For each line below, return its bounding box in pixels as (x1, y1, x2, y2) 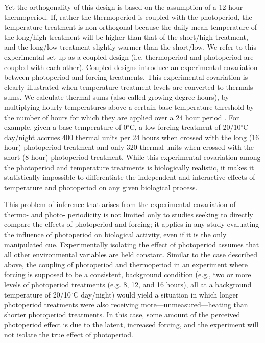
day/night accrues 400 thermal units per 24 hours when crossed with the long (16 (4, 131, 259, 142)
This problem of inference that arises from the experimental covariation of (4, 199, 236, 210)
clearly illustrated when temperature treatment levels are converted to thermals (4, 81, 253, 92)
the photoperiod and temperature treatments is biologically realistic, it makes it (4, 162, 254, 172)
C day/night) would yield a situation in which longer (73, 289, 239, 300)
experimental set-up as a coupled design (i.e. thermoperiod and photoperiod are (4, 51, 254, 62)
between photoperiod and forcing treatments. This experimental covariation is (4, 72, 248, 82)
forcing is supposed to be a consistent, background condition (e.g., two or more (4, 269, 251, 280)
